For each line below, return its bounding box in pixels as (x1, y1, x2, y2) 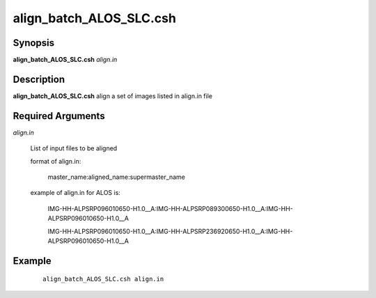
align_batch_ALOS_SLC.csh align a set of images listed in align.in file (13, 91, 212, 100)
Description (13, 73, 65, 85)
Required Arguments (13, 110, 105, 122)
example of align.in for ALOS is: (30, 189, 121, 197)
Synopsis (13, 37, 55, 49)
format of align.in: (30, 157, 81, 165)
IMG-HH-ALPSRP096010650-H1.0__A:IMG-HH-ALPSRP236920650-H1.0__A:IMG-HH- (47, 227, 293, 235)
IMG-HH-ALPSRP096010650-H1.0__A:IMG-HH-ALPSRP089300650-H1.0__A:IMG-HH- (47, 204, 294, 212)
